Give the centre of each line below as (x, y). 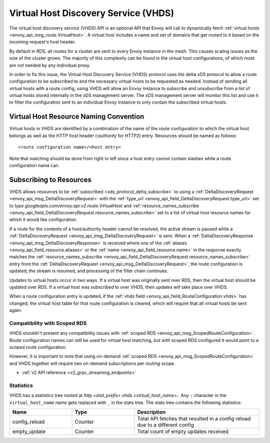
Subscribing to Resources (50, 179)
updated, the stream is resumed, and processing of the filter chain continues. (89, 271)
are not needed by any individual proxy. (50, 65)
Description (151, 412)
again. (16, 310)
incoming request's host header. (42, 42)
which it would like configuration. (43, 220)
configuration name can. (34, 165)
